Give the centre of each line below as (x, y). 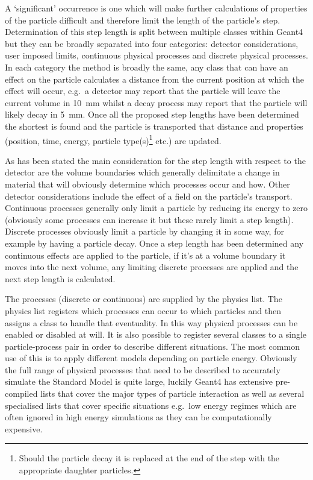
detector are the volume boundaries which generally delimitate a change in (142, 172)
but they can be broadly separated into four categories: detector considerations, (152, 43)
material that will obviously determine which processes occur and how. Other (147, 184)
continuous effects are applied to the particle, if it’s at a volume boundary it (145, 255)
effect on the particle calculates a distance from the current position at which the (154, 79)
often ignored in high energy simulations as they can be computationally (138, 417)
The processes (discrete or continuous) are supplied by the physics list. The (144, 299)
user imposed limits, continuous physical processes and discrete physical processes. (156, 55)
